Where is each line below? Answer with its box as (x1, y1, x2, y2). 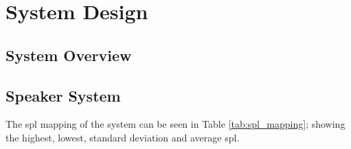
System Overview (5, 44, 132, 65)
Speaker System (5, 84, 121, 106)
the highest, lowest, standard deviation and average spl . (5, 130, 240, 144)
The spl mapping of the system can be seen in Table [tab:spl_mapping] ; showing (5, 117, 346, 131)
